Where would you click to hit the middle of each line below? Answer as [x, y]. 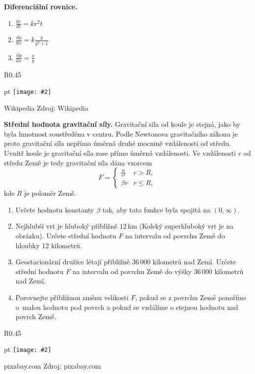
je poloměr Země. [50, 193]
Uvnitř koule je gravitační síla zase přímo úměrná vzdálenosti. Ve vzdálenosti [120, 153]
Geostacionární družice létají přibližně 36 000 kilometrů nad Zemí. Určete [126, 262]
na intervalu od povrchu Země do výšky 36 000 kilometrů [158, 271]
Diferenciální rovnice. [41, 6]
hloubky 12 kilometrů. [49, 245]
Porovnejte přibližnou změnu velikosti [72, 297]
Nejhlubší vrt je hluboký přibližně [66, 226]
